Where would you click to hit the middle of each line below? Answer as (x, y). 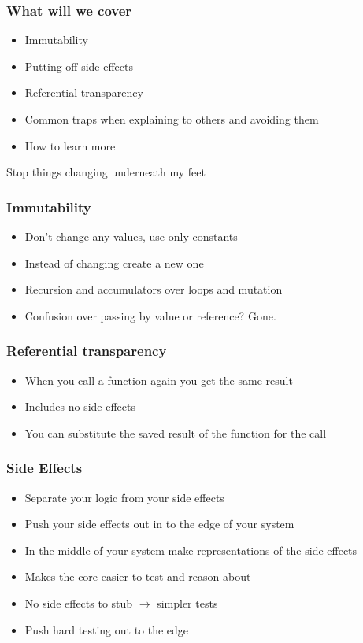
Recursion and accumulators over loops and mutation (154, 289)
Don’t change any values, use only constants (131, 236)
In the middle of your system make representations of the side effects (191, 550)
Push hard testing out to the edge (107, 629)
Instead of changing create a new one (114, 262)
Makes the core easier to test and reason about (138, 576)
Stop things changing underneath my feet (106, 172)
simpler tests (187, 602)
